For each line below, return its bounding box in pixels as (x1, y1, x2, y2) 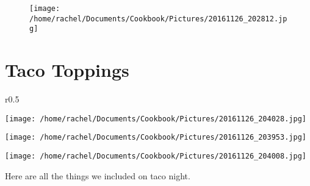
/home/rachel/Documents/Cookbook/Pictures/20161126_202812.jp (29, 14, 287, 23)
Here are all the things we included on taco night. (5, 169, 190, 182)
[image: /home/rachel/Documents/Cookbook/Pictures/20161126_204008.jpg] (5, 152, 306, 160)
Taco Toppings (5, 57, 129, 82)
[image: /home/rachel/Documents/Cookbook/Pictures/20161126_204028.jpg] (5, 114, 306, 123)
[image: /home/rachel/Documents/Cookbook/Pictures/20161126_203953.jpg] (5, 133, 306, 142)
